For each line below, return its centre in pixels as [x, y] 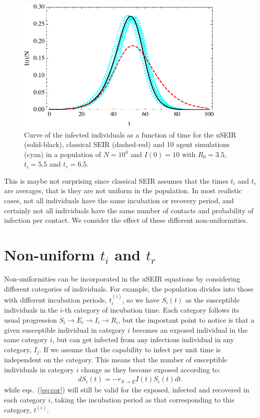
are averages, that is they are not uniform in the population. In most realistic [123, 190]
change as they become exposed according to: [151, 369]
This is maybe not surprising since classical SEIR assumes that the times [116, 180]
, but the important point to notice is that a [186, 319]
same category [26, 339]
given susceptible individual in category [65, 329]
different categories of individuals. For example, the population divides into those [129, 288]
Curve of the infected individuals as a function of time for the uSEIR [130, 134]
